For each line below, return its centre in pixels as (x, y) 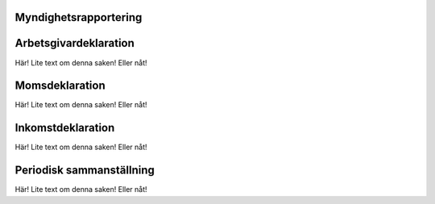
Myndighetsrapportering (79, 17)
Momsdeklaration (60, 86)
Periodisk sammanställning (85, 171)
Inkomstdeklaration (65, 128)
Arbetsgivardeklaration (75, 43)
